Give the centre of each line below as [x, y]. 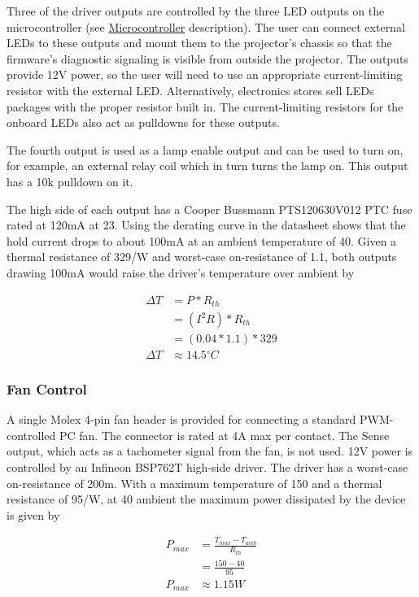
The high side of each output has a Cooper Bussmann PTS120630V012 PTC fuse [209, 209]
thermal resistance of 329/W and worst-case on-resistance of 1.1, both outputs [202, 257]
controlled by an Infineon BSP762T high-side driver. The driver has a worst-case [207, 467]
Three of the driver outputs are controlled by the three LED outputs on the [196, 11]
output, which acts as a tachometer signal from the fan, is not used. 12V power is [210, 451]
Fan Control [47, 389]
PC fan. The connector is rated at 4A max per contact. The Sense [224, 435]
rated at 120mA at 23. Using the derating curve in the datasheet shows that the [206, 225]
